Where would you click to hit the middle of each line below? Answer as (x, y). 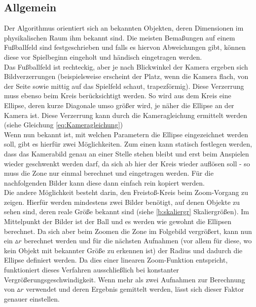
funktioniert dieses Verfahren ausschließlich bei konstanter (91, 270)
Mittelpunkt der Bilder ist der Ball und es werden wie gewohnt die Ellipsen (118, 221)
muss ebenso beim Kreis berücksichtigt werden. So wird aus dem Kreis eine (118, 96)
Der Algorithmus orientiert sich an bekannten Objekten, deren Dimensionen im (124, 28)
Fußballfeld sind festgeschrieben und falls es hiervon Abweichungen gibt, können (125, 47)
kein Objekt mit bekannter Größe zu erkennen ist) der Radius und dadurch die (123, 250)
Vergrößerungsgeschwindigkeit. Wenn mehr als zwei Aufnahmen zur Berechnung (125, 279)
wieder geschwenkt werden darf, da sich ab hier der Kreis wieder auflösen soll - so (127, 163)
